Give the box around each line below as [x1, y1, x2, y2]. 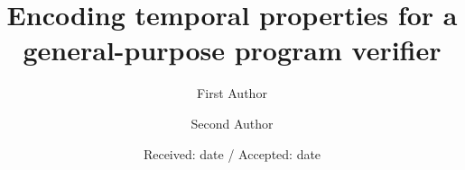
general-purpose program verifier [23, 31, 442, 68]
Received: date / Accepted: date [143, 144, 321, 163]
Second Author [191, 113, 274, 132]
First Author [197, 84, 267, 103]
